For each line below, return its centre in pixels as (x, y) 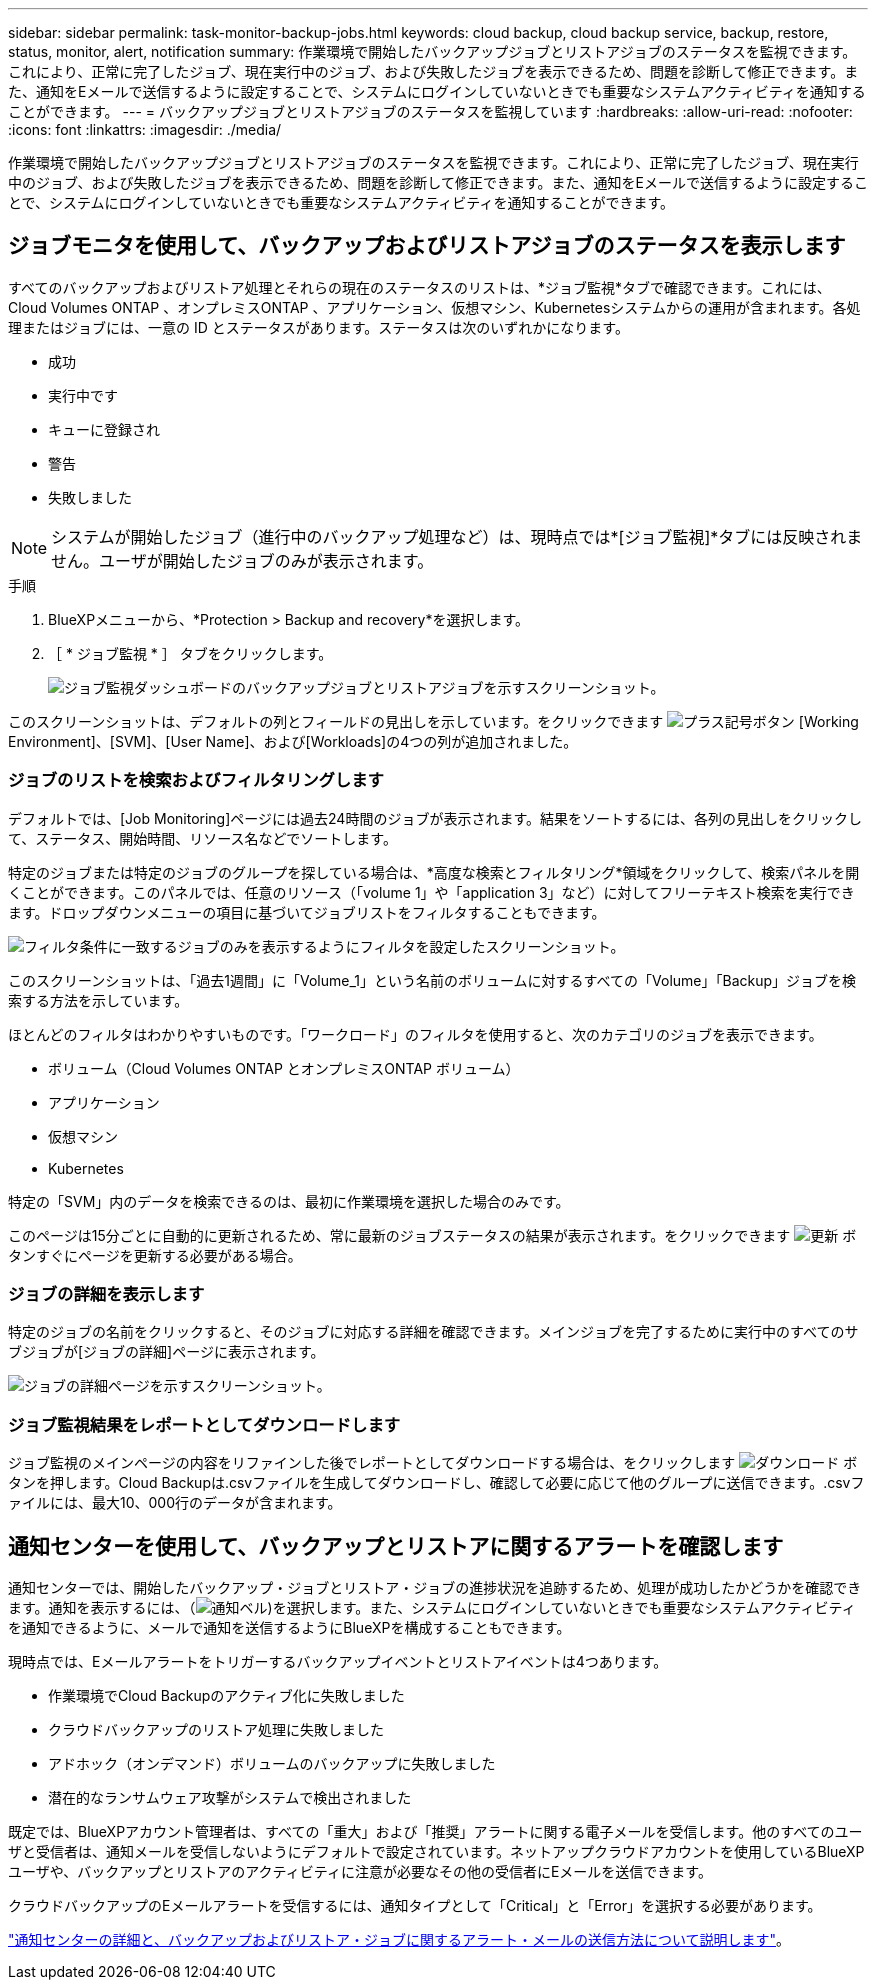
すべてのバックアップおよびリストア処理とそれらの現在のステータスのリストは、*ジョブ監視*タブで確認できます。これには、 (419, 287)
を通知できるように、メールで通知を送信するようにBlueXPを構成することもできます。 (289, 1627)
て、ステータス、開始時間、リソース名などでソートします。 (202, 838)
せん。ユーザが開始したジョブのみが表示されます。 (242, 560)
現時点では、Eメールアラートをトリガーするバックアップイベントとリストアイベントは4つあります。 (338, 1661)
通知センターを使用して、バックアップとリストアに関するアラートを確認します (396, 1546)
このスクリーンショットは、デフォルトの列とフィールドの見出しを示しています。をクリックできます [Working (433, 721)
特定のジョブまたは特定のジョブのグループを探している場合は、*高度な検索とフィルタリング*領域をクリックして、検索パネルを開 (434, 872)
